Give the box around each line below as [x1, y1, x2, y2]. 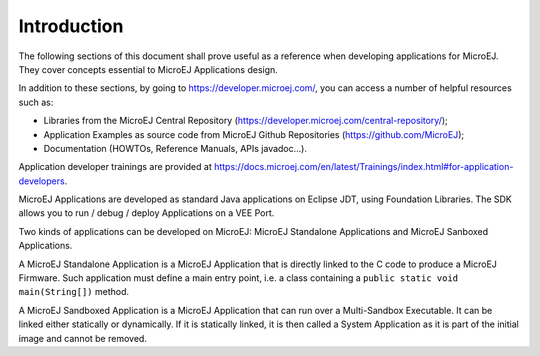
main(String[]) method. [18, 286, 130, 298]
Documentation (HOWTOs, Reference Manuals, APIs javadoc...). [43, 142, 307, 154]
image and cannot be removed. [18, 332, 147, 344]
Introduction [18, 15, 124, 37]
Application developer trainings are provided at [18, 161, 212, 173]
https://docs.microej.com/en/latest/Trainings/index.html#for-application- [213, 161, 514, 173]
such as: [18, 96, 54, 108]
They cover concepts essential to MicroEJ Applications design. [18, 63, 279, 75]
